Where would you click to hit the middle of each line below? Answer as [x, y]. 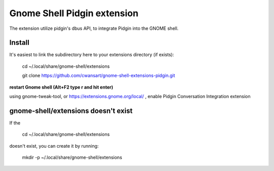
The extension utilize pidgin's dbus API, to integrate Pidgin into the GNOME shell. [94, 28]
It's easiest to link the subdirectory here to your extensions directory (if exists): [92, 55]
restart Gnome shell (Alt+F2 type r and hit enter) [61, 87]
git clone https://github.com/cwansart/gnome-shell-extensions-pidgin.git [98, 75]
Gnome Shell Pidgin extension [74, 13]
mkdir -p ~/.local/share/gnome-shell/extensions [72, 157]
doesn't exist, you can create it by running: [54, 146]
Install [20, 43]
